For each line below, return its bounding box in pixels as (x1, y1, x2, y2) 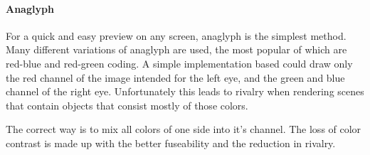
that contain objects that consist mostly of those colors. (6, 97, 248, 112)
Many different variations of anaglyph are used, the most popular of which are (6, 42, 347, 57)
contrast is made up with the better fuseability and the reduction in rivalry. (6, 135, 336, 150)
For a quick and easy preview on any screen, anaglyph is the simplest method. (6, 28, 347, 43)
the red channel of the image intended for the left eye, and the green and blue (6, 70, 345, 85)
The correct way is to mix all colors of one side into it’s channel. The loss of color (6, 122, 361, 137)
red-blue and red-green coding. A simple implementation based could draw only (6, 55, 353, 70)
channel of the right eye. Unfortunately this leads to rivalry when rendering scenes (6, 84, 364, 99)
